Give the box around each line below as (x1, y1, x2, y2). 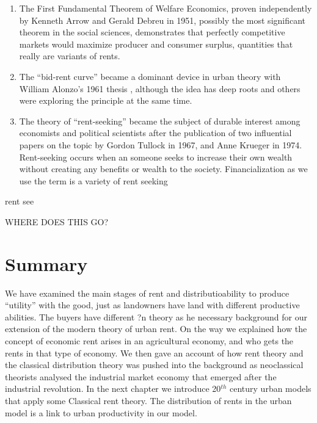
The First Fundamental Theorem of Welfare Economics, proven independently (19, 2, 312, 14)
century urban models (230, 382, 312, 395)
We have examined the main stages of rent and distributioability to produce (5, 286, 290, 299)
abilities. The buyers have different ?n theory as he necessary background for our (5, 310, 307, 323)
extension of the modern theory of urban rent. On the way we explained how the (5, 322, 307, 335)
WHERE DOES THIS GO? (5, 215, 109, 228)
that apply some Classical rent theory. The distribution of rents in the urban (5, 394, 292, 407)
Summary (5, 251, 88, 276)
